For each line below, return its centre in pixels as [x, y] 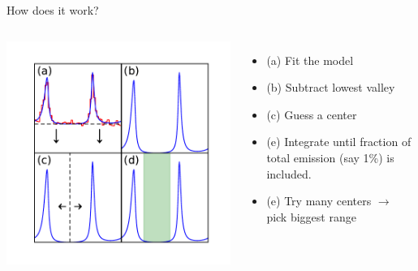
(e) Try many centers [319, 201]
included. [289, 173]
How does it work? [53, 10]
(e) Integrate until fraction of [339, 142]
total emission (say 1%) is [330, 157]
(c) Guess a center [312, 114]
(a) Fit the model [310, 60]
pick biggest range [311, 216]
